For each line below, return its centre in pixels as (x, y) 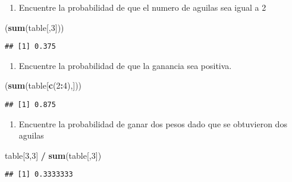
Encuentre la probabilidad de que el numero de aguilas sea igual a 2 (142, 7)
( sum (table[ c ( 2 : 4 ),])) (43, 85)
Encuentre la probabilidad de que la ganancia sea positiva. (125, 65)
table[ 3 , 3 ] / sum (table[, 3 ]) (53, 155)
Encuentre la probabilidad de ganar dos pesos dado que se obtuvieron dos (153, 123)
